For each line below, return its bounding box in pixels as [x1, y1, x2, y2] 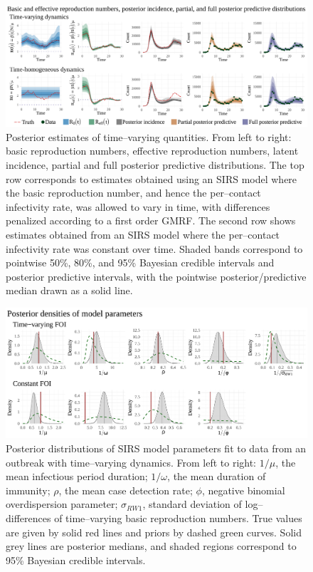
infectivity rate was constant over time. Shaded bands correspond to [6, 241, 303, 256]
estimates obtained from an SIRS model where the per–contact [6, 227, 280, 241]
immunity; [6, 482, 51, 497]
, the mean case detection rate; [58, 482, 193, 497]
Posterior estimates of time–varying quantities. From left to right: [6, 129, 292, 144]
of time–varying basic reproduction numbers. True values [54, 511, 302, 526]
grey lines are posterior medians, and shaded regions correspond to [6, 539, 297, 553]
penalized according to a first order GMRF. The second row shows [6, 213, 296, 228]
